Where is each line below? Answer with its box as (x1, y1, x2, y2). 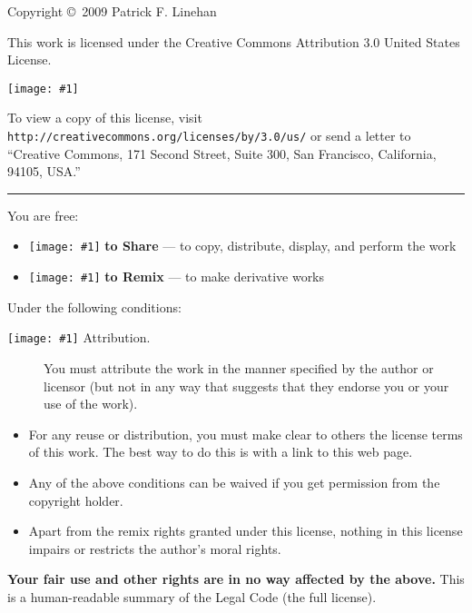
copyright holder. (28, 490, 123, 509)
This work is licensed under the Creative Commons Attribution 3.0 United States (7, 32, 460, 51)
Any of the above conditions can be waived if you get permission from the (28, 473, 440, 491)
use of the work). (44, 394, 138, 413)
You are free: (7, 205, 79, 224)
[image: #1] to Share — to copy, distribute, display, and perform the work (28, 236, 457, 255)
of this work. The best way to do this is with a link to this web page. (28, 442, 413, 461)
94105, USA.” (7, 162, 81, 181)
